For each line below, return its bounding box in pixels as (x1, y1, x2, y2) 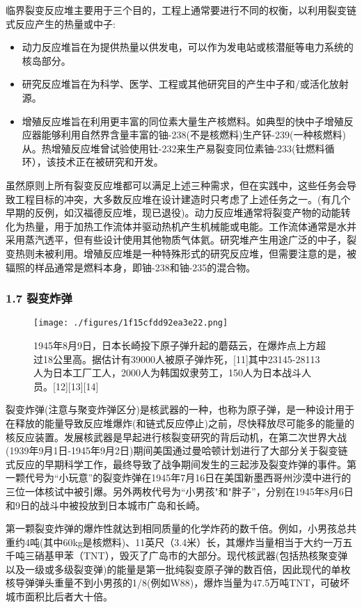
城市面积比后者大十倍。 (6, 589, 113, 604)
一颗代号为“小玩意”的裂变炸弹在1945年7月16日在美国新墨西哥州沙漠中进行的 (6, 470, 352, 485)
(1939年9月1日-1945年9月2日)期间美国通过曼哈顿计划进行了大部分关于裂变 (6, 443, 338, 458)
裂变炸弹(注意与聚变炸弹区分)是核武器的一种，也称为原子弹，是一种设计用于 (6, 402, 354, 417)
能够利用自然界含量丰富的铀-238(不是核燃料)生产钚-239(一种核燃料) (41, 127, 346, 142)
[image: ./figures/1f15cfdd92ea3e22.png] (33, 318, 228, 328)
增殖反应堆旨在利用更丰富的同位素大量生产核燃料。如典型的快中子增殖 (22, 113, 344, 128)
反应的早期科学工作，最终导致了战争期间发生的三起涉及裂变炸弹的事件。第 (15, 456, 356, 471)
